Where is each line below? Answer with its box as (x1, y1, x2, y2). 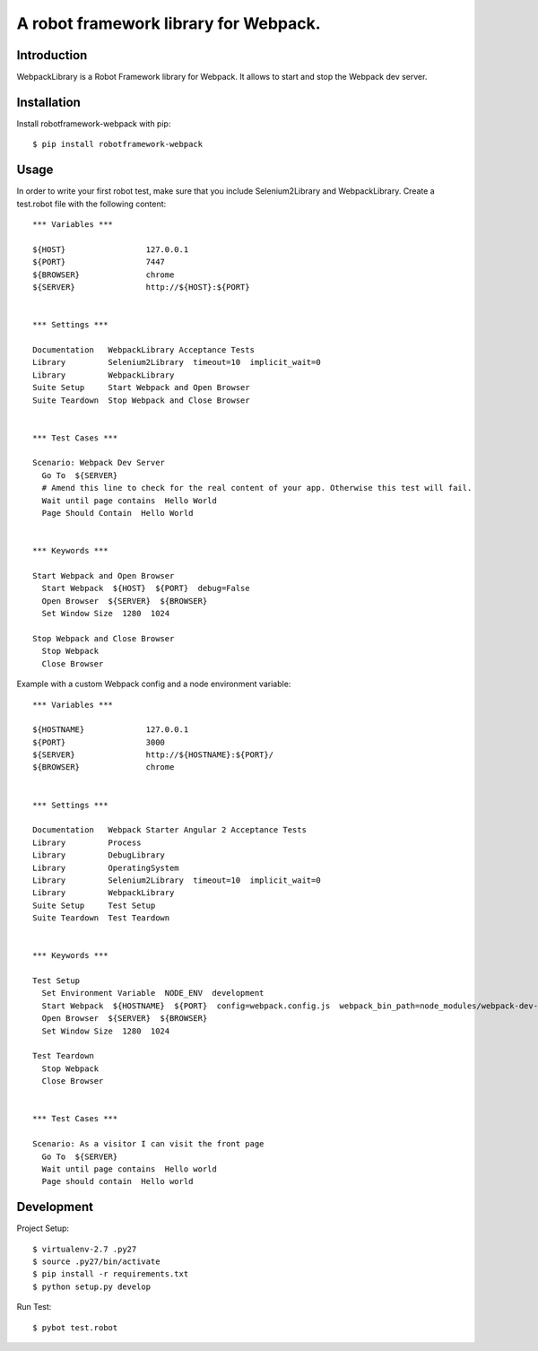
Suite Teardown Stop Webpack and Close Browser (32, 395, 250, 405)
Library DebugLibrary (32, 850, 166, 860)
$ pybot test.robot (32, 1322, 118, 1332)
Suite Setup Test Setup (32, 900, 156, 911)
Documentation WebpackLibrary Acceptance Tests (32, 344, 256, 354)
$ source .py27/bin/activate (32, 1257, 161, 1267)
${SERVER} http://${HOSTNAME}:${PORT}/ (32, 750, 273, 760)
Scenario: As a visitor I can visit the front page (32, 1139, 265, 1149)
